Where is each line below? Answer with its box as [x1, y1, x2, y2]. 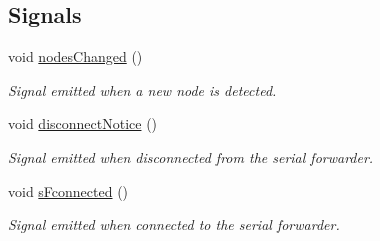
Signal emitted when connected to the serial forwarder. [8, 214, 340, 235]
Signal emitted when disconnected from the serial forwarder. [8, 146, 374, 167]
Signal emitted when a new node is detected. [8, 79, 277, 100]
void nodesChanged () [8, 46, 143, 67]
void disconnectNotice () [8, 113, 158, 134]
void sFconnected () [8, 180, 129, 201]
